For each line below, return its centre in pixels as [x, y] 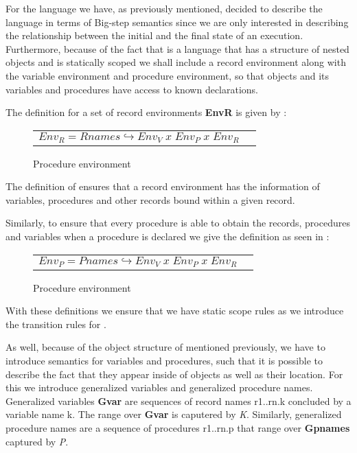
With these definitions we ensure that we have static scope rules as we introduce [175, 311]
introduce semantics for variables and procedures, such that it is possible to [164, 360]
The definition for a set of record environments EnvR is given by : [146, 112]
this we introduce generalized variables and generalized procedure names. [159, 387]
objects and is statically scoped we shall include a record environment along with [176, 62]
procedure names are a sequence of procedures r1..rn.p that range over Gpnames [178, 427]
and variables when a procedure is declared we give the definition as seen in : [168, 236]
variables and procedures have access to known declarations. [132, 89]
